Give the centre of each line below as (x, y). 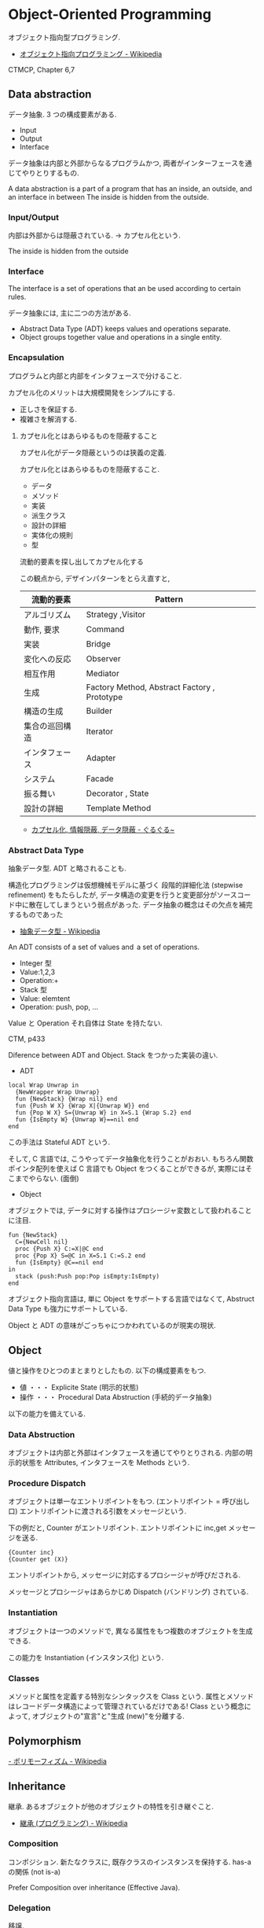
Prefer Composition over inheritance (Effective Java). (94, 1887)
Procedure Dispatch (47, 1483)
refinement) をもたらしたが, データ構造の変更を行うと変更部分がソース (123, 895)
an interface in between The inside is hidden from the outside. (109, 197)
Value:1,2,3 (37, 972)
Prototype (104, 697)
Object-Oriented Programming (110, 15)
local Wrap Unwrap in (44, 1085)
